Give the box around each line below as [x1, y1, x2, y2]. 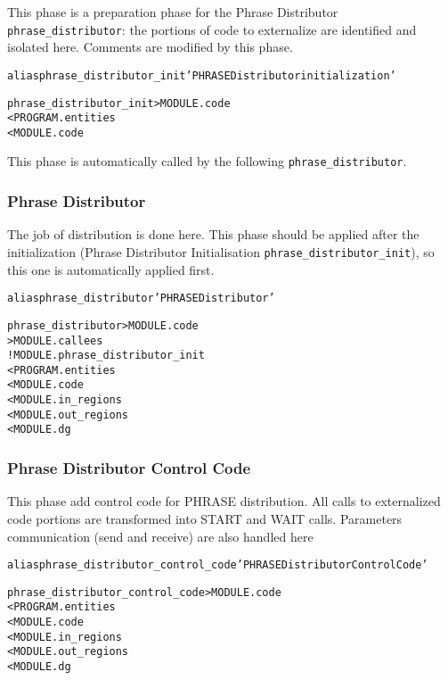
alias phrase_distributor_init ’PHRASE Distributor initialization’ [7, 69, 396, 82]
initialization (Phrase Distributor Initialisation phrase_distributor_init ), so [7, 242, 435, 261]
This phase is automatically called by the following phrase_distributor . [7, 152, 407, 170]
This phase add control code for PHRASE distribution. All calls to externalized [7, 492, 441, 510]
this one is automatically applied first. [7, 260, 215, 278]
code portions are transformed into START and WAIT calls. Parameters [7, 509, 403, 527]
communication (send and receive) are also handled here [7, 527, 314, 545]
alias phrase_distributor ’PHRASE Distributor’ [7, 292, 275, 305]
